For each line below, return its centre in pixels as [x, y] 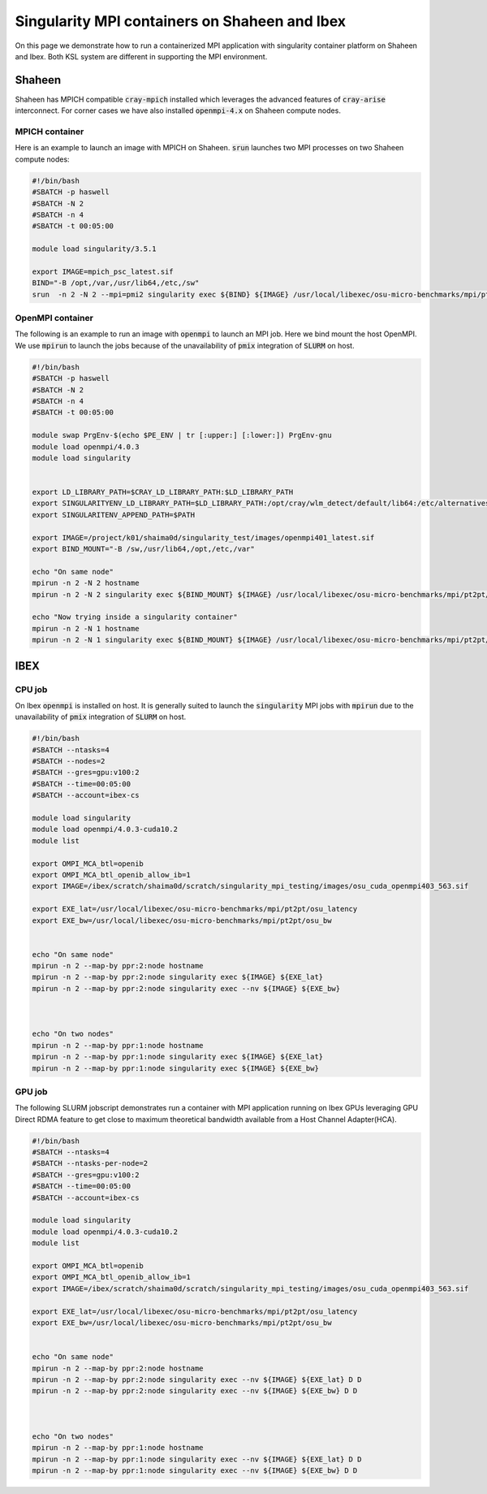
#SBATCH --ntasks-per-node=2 [90, 1163]
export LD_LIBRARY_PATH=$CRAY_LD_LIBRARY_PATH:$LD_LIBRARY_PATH [163, 492]
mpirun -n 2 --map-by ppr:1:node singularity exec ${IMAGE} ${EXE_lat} [178, 1057]
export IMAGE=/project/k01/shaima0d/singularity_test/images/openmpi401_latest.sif [203, 537]
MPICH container [50, 132]
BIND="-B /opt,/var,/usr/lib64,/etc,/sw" [116, 283]
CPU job [31, 689]
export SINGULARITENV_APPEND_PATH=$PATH [113, 515]
